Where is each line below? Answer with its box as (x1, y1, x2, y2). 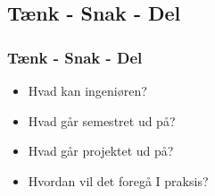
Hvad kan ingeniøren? (28, 81, 147, 99)
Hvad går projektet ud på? (28, 141, 174, 160)
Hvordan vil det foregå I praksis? (28, 171, 209, 190)
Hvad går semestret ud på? (28, 111, 176, 130)
